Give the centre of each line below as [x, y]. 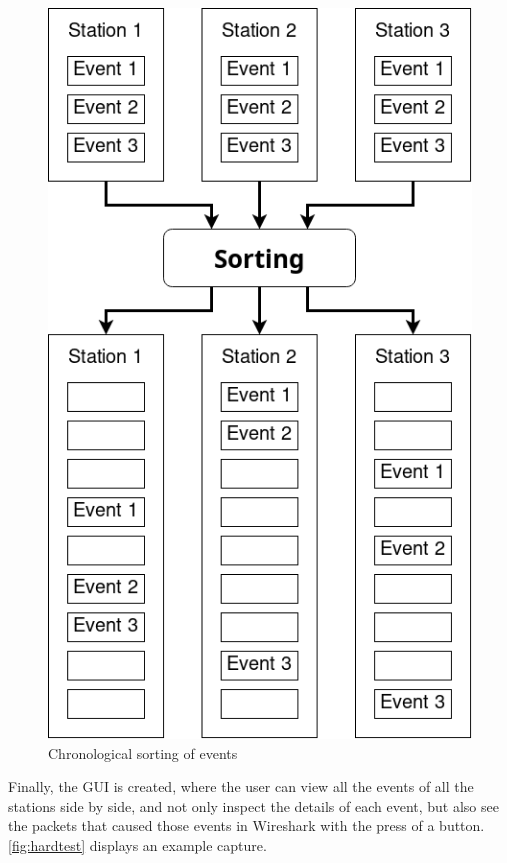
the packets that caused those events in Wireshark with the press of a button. [246, 825]
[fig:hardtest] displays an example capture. [137, 844]
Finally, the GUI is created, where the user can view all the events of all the [241, 786]
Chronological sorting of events [143, 752]
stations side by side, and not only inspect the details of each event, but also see [253, 805]
